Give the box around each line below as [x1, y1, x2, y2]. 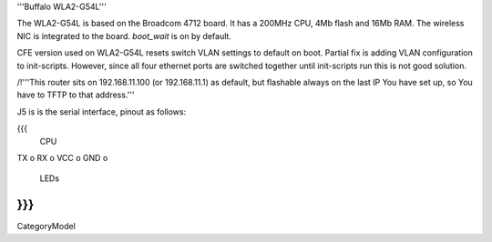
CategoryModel [16, 221, 77, 232]
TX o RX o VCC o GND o [16, 152, 108, 163]
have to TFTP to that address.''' [16, 89, 136, 100]
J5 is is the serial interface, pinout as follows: [16, 106, 187, 117]
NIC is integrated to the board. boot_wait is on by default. [16, 30, 232, 41]
